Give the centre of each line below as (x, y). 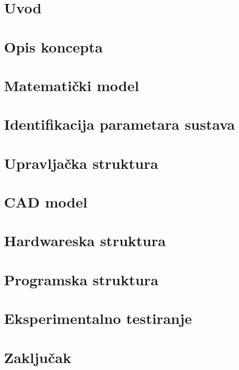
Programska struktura (81, 279)
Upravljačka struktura (81, 163)
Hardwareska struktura (85, 240)
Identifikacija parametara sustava (119, 124)
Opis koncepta (53, 46)
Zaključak (38, 357)
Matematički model (72, 85)
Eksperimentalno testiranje (98, 318)
